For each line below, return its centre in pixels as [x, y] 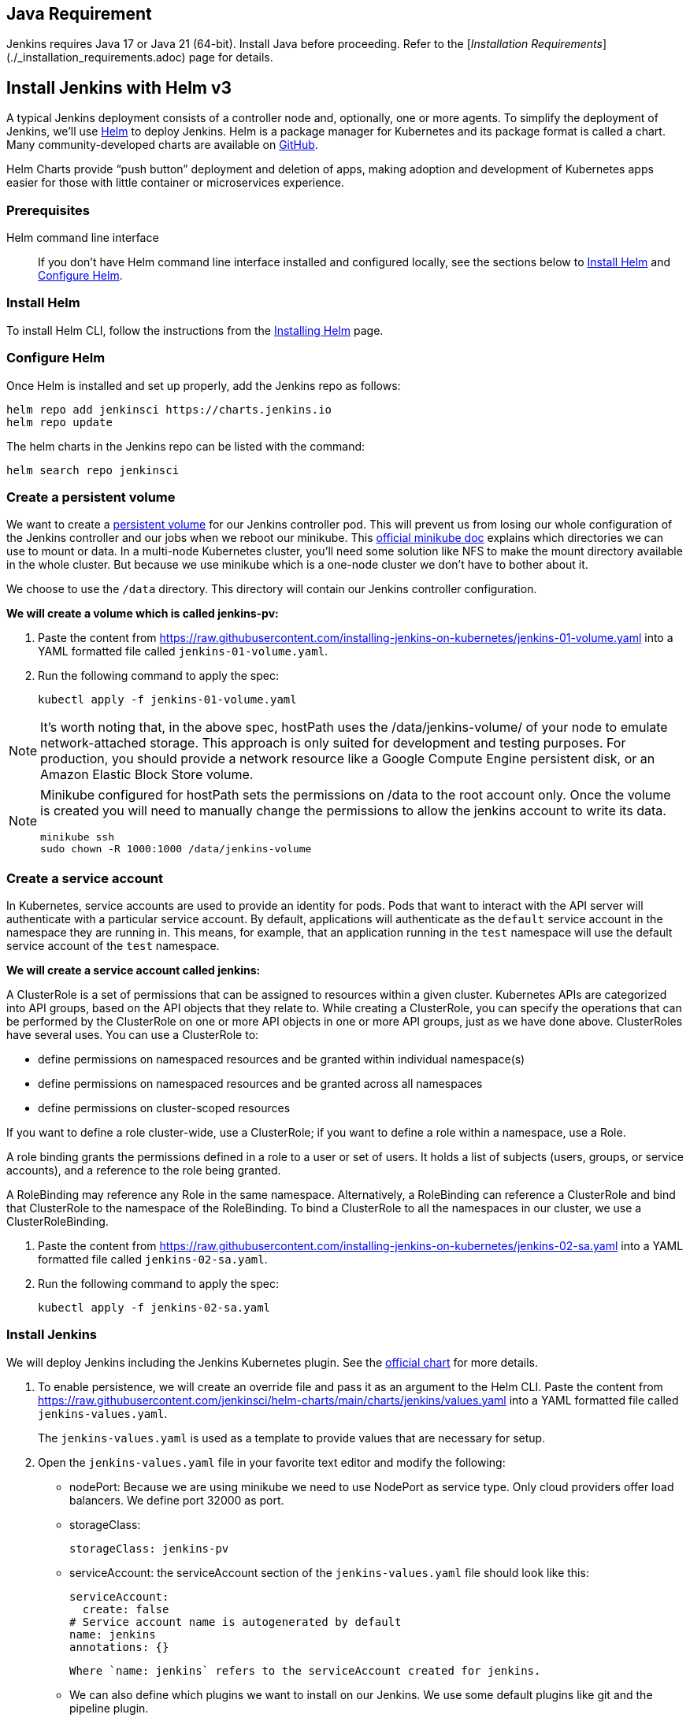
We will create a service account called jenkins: [134, 970]
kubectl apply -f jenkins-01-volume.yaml [167, 700]
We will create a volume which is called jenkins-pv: [143, 614]
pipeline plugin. [109, 1708]
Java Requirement [79, 14]
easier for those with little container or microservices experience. [175, 183]
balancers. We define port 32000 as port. [177, 1500]
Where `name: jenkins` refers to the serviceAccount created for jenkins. [305, 1670]
